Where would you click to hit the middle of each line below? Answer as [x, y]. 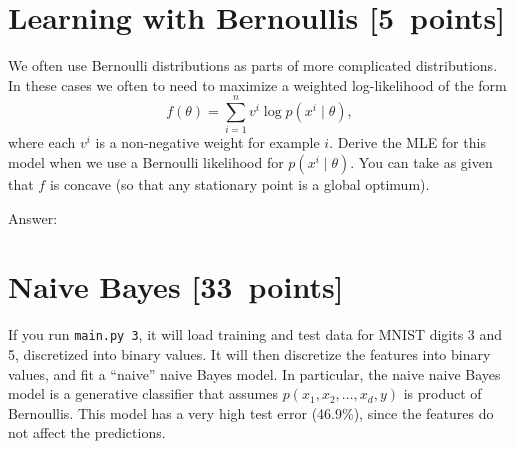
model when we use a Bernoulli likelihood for [146, 162]
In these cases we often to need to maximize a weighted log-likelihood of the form [257, 84]
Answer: [33, 217]
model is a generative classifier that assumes [143, 393]
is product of [442, 393]
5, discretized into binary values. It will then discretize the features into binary [249, 354]
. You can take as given [421, 162]
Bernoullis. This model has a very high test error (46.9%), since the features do [251, 412]
